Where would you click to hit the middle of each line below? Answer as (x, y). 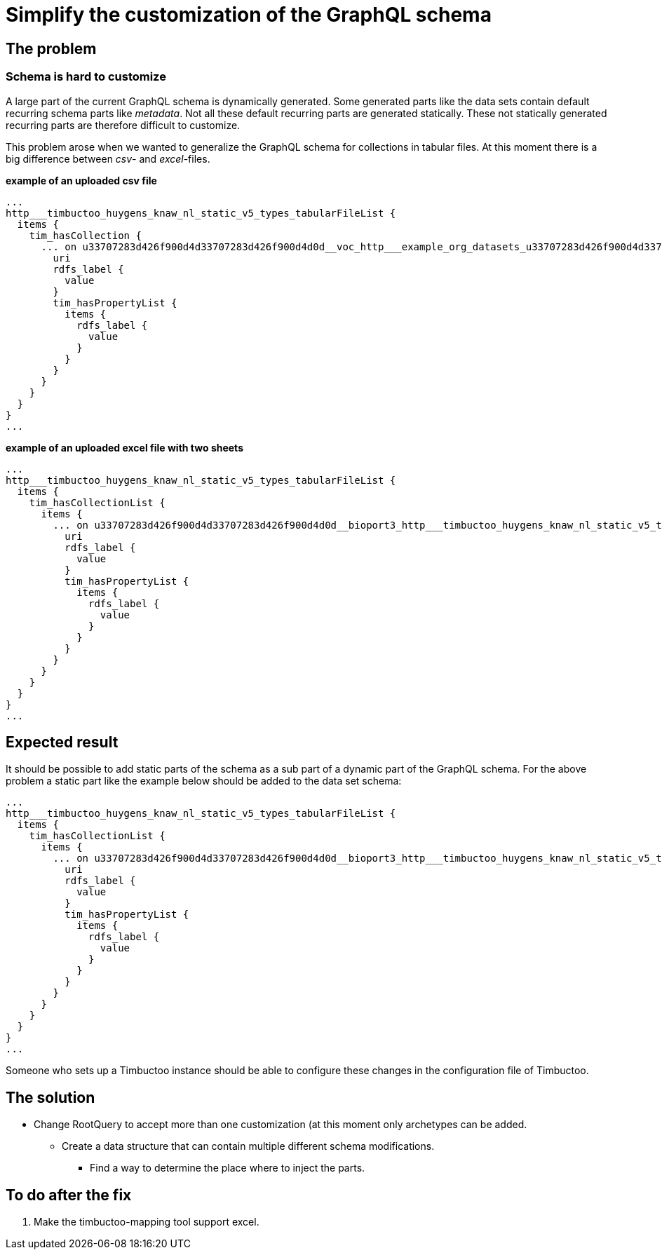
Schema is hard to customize (86, 77)
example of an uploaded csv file (81, 180)
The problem (51, 48)
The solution (50, 1097)
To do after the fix (69, 1195)
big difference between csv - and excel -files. (108, 158)
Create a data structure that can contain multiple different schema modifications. (248, 1146)
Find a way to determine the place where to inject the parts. (228, 1168)
